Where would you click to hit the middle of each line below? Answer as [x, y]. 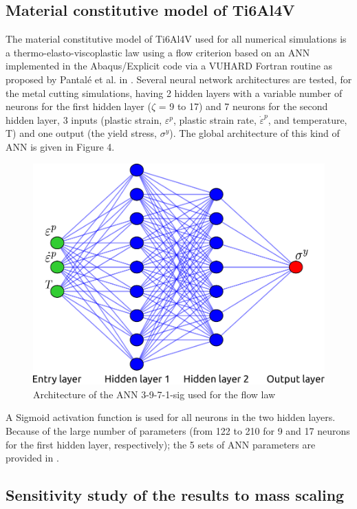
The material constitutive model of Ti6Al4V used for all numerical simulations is [176, 39]
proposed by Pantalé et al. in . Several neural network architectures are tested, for [179, 79]
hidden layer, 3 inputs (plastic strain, [84, 119]
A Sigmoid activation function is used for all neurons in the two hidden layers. [171, 417]
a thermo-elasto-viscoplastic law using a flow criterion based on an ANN [158, 52]
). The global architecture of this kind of [255, 133]
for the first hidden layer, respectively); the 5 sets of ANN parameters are [161, 444]
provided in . [32, 458]
